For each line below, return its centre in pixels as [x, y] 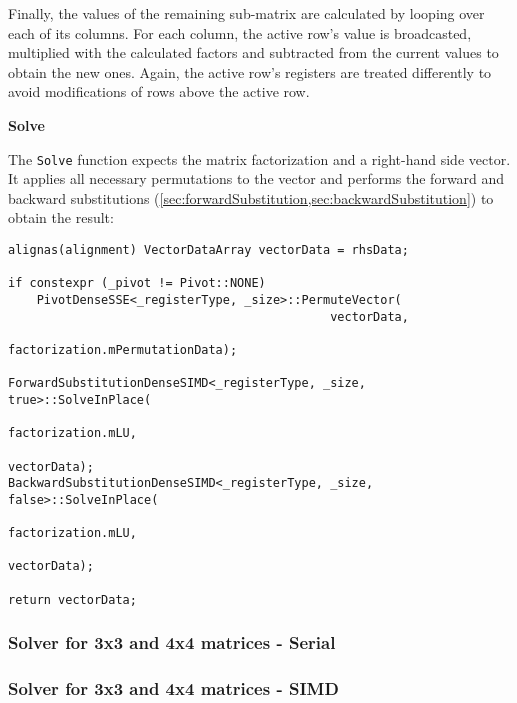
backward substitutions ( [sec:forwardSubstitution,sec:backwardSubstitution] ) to [251, 197]
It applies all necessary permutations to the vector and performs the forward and [256, 178]
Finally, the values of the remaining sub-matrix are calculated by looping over [246, 13]
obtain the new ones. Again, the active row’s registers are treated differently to [250, 71]
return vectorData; [72, 599]
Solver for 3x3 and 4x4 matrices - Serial [172, 642]
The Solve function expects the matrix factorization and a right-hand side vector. [259, 158]
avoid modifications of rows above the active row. [159, 91]
